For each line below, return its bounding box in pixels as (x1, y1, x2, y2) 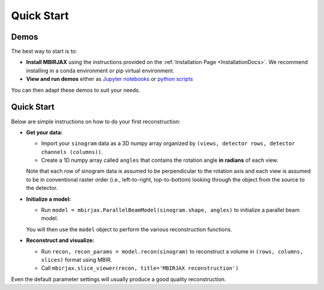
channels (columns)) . (41, 148, 103, 155)
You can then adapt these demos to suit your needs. (11, 86, 140, 93)
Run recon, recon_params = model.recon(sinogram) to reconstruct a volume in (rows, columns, (41, 247, 304, 255)
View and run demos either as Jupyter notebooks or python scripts (26, 75, 193, 83)
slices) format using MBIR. (41, 256, 112, 263)
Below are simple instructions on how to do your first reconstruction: (11, 117, 181, 125)
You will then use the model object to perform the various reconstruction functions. (26, 225, 232, 233)
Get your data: (26, 129, 63, 136)
